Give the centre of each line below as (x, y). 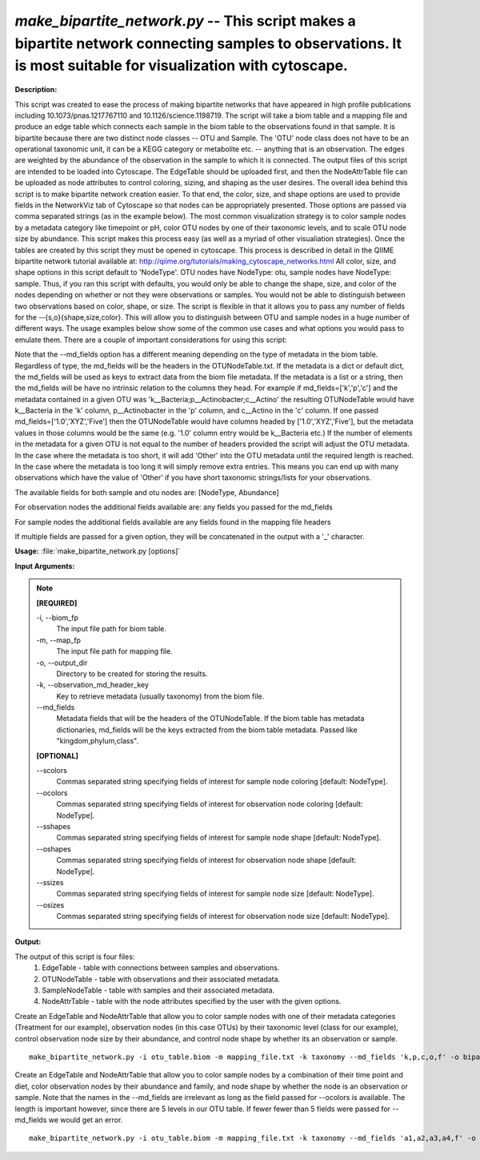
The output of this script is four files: (75, 957)
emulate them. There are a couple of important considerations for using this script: (151, 340)
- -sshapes (54, 826)
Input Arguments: (45, 566)
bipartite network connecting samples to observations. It (208, 43)
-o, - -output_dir (62, 663)
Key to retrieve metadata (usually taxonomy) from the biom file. (160, 696)
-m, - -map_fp (59, 640)
